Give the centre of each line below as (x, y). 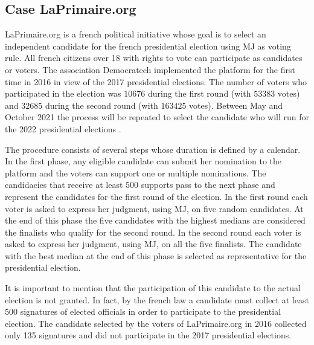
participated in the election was (63, 93)
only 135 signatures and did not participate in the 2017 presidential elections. (148, 335)
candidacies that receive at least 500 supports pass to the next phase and (140, 185)
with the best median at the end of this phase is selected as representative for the (156, 255)
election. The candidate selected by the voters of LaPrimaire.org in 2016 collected (156, 323)
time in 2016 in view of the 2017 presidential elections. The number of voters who (156, 81)
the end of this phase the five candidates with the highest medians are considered (155, 220)
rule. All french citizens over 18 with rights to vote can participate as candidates (154, 58)
